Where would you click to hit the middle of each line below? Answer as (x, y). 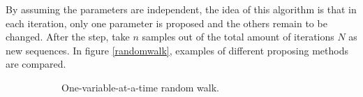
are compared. (36, 64)
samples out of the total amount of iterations (238, 37)
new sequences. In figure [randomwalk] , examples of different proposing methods (177, 50)
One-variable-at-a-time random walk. (141, 87)
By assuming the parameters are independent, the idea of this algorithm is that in (181, 9)
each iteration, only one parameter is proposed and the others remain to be (166, 23)
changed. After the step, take (68, 37)
